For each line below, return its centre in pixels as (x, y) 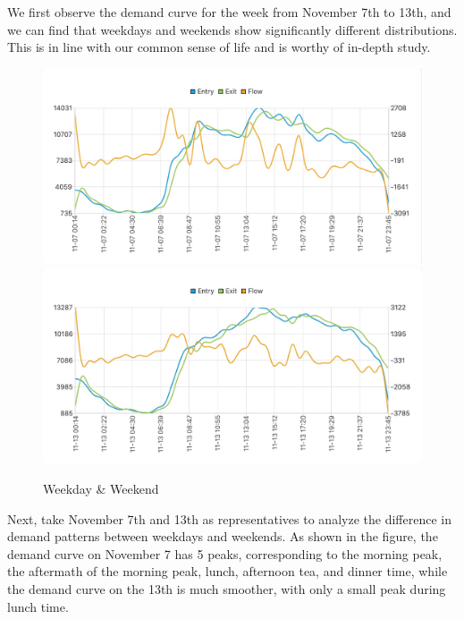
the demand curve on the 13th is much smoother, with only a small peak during (227, 588)
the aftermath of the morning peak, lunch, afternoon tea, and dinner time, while (228, 571)
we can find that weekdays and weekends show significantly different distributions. (232, 29)
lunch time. (38, 606)
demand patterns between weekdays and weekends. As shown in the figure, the (223, 536)
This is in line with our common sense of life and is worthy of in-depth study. (219, 47)
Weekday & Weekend (101, 488)
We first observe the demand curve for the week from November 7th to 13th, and (229, 12)
